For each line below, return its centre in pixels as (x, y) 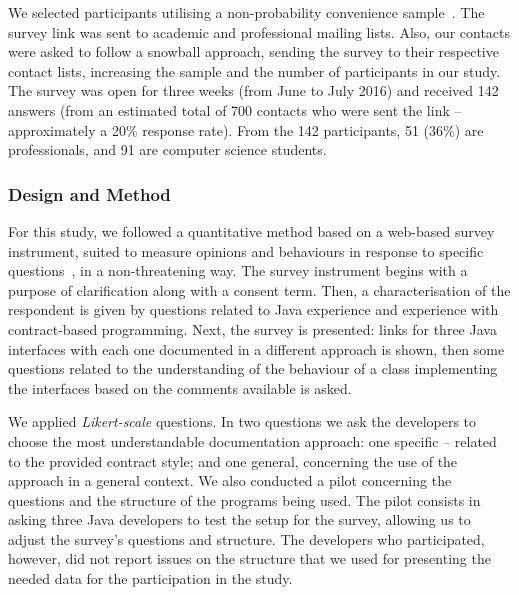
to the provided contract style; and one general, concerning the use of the (233, 460)
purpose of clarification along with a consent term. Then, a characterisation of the (259, 289)
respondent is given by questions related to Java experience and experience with (253, 309)
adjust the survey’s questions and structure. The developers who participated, (246, 538)
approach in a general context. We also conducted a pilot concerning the (230, 480)
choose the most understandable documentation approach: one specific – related (252, 440)
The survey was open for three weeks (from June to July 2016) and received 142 (253, 90)
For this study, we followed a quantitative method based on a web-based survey (251, 230)
